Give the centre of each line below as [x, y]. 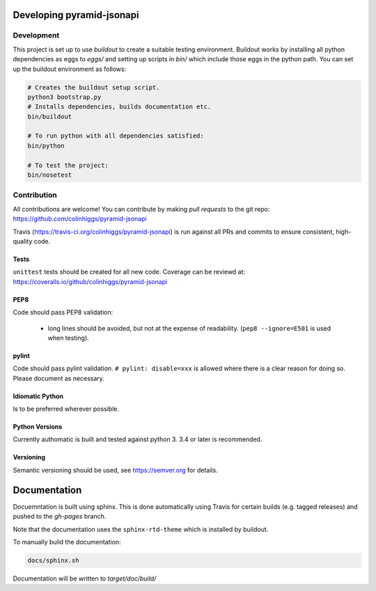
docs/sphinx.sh [53, 560]
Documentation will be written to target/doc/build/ [85, 578]
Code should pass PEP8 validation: [63, 313]
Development [36, 36]
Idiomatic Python [38, 396]
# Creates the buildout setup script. [94, 87]
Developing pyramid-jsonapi [76, 15]
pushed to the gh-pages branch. [60, 517]
